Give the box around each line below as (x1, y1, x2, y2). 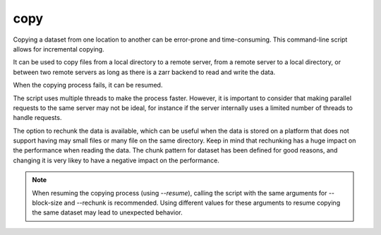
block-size (32, 198, 63, 207)
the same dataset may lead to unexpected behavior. (32, 208, 183, 217)
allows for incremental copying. (13, 44, 105, 53)
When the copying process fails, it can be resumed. (13, 81, 163, 90)
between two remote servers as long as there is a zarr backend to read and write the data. (13, 68, 276, 76)
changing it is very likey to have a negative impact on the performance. (13, 156, 220, 164)
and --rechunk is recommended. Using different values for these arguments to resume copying (64, 198, 341, 207)
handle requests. (13, 114, 62, 122)
